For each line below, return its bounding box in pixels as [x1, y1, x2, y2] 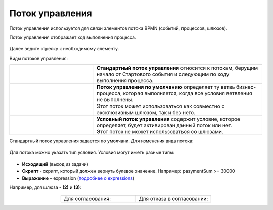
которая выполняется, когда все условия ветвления [123, 90, 252, 97]
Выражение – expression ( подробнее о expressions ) [22, 175, 135, 181]
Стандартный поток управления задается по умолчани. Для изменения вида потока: [9, 138, 194, 144]
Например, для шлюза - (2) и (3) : [9, 184, 81, 190]
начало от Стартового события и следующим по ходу [96, 71, 230, 78]
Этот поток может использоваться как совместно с [96, 102, 225, 110]
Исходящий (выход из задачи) [22, 161, 88, 167]
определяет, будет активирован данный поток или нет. [96, 122, 232, 129]
